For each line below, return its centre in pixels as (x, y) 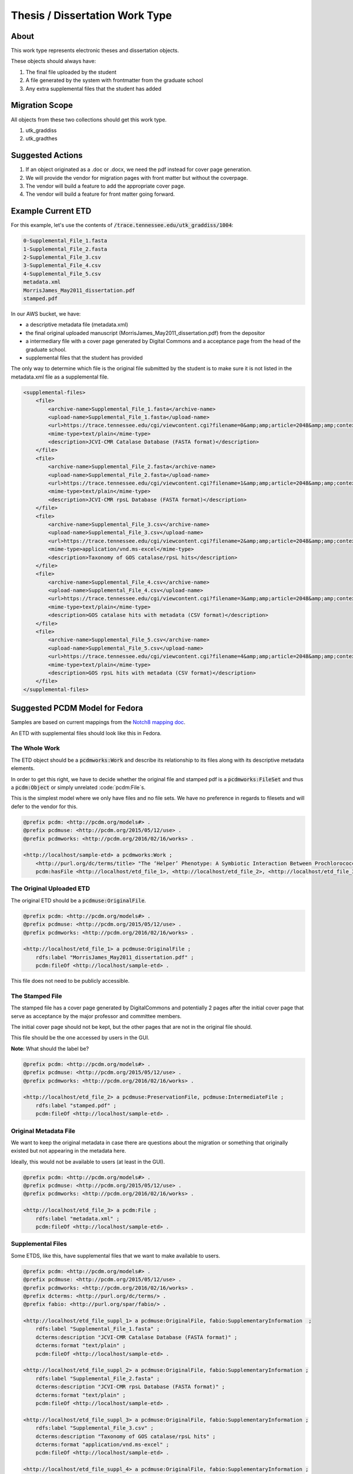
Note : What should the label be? (50, 1048)
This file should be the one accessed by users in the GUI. (80, 1038)
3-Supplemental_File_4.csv (62, 266)
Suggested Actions (47, 155)
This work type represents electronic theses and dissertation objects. (95, 51)
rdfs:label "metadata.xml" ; (78, 1218)
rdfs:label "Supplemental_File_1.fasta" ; (98, 1329)
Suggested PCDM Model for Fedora (77, 708)
